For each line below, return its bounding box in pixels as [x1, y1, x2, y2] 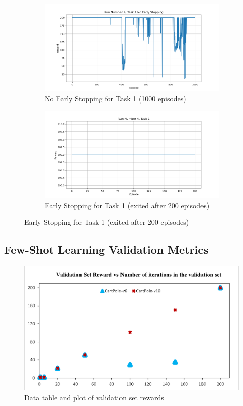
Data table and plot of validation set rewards [24, 392, 164, 402]
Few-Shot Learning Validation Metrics [4, 242, 209, 257]
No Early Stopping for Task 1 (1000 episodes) [45, 93, 186, 104]
